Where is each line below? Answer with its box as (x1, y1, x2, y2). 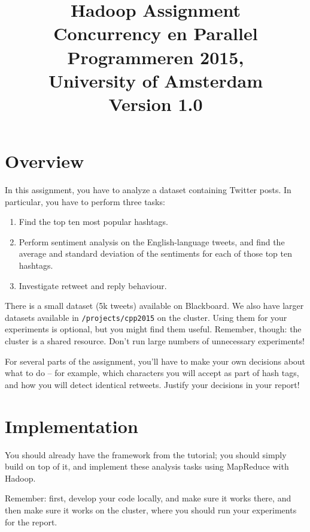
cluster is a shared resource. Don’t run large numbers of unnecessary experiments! (5, 335, 305, 347)
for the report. (5, 515, 57, 528)
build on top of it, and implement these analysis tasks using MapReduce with (5, 460, 289, 473)
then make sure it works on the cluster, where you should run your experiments (5, 503, 297, 516)
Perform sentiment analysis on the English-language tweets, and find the (19, 235, 285, 248)
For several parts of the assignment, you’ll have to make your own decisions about (5, 354, 306, 367)
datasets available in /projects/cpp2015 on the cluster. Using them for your (5, 311, 287, 323)
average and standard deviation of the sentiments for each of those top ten (19, 247, 292, 260)
